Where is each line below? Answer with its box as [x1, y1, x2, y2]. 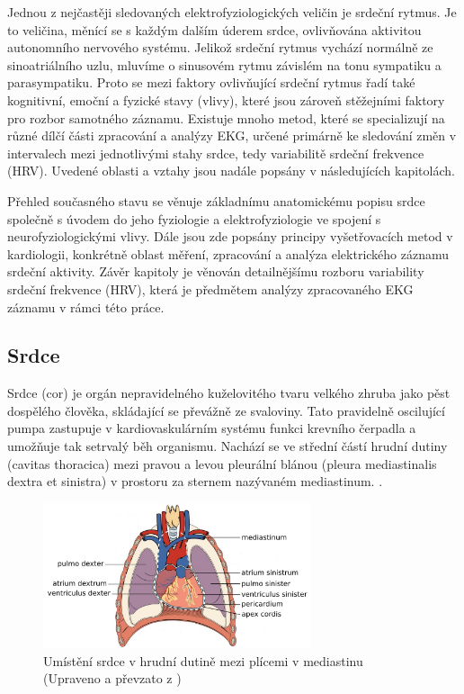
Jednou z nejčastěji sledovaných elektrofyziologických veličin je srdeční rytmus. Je [7, 3, 457, 21]
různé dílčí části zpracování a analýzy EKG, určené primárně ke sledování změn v [7, 126, 457, 145]
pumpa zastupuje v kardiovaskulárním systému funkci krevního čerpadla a [7, 419, 416, 437]
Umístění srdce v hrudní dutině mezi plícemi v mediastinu [43, 651, 363, 670]
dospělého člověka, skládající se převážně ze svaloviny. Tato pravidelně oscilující [7, 401, 445, 419]
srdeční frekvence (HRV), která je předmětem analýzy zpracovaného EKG [7, 279, 414, 298]
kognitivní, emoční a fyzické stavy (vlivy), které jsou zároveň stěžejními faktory [7, 90, 445, 109]
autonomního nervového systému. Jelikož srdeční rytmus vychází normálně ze [7, 38, 433, 57]
